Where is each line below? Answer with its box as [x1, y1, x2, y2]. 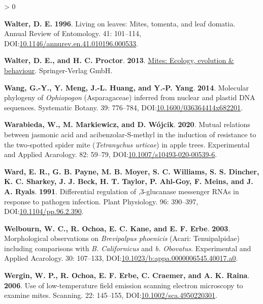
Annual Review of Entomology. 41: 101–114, [4, 28, 141, 39]
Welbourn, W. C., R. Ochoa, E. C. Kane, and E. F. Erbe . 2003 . [4, 223, 231, 233]
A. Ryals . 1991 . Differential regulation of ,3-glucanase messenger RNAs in [4, 186, 239, 196]
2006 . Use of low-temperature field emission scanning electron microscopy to [4, 280, 243, 290]
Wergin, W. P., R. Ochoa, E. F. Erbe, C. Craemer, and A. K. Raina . [4, 270, 250, 281]
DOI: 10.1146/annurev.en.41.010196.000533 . [4, 38, 138, 48]
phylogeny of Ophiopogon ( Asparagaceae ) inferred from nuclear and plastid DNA [4, 92, 255, 103]
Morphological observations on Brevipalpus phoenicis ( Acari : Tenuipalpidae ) [4, 233, 240, 244]
